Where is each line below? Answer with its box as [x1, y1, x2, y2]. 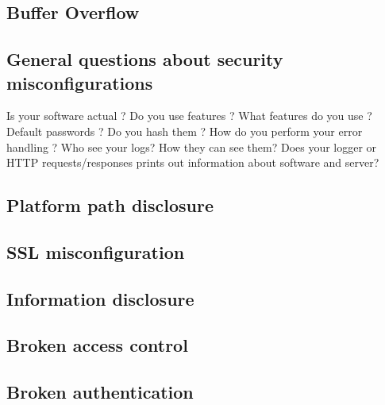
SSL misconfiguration [6, 239, 185, 264]
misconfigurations [6, 70, 153, 94]
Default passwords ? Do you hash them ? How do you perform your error [6, 122, 363, 139]
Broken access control [6, 333, 188, 357]
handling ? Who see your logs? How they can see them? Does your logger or [6, 138, 377, 155]
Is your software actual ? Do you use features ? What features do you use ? [6, 107, 372, 124]
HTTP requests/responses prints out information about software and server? [6, 154, 379, 171]
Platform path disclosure [6, 193, 214, 218]
